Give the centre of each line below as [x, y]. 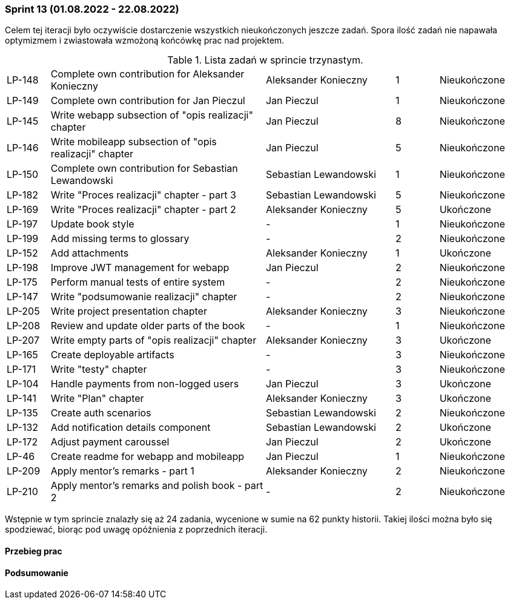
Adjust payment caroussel [110, 442]
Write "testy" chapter [99, 369]
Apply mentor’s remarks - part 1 [122, 471]
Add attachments [90, 253]
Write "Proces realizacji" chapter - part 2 [143, 210]
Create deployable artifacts [112, 355]
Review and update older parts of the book [148, 326]
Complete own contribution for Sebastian [144, 169]
